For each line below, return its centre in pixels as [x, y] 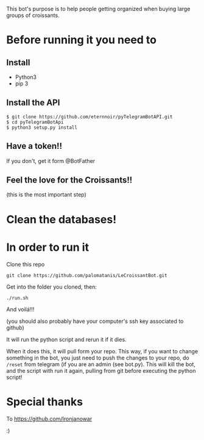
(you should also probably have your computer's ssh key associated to [95, 321]
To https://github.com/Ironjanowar [49, 419]
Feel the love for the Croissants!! [69, 180]
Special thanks [45, 402]
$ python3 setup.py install [42, 128]
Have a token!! [34, 146]
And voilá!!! [20, 309]
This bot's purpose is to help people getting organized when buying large [98, 9]
